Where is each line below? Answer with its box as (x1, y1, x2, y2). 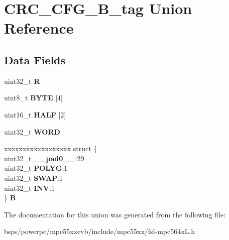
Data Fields (4, 52, 66, 67)
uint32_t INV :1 (4, 182, 55, 193)
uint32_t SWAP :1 (4, 172, 63, 183)
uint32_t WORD (4, 126, 60, 137)
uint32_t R (4, 75, 40, 86)
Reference (4, 18, 74, 38)
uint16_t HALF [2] (4, 109, 66, 119)
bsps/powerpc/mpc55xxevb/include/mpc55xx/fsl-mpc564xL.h (4, 226, 195, 236)
